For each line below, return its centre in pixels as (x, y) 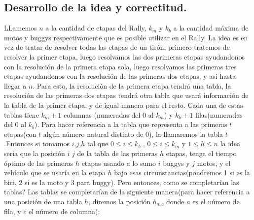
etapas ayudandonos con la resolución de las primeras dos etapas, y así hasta (120, 76)
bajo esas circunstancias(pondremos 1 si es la (182, 173)
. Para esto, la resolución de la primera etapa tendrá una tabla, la (132, 85)
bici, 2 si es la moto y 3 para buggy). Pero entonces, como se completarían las (122, 182)
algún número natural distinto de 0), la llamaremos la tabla (133, 134)
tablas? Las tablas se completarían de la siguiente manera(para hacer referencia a (127, 192)
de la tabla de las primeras (117, 153)
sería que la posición (35, 153)
